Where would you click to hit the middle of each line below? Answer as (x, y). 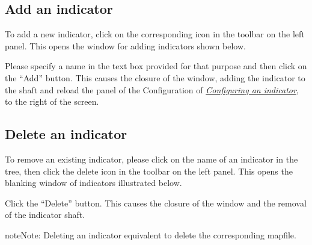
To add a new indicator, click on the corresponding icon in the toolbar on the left (155, 34)
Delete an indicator (66, 134)
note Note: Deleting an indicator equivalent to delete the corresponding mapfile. (151, 234)
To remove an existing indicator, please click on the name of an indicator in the (151, 159)
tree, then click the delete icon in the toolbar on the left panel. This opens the (149, 171)
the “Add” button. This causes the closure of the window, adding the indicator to (155, 77)
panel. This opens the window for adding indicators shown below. (125, 45)
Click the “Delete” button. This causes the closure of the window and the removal (156, 203)
